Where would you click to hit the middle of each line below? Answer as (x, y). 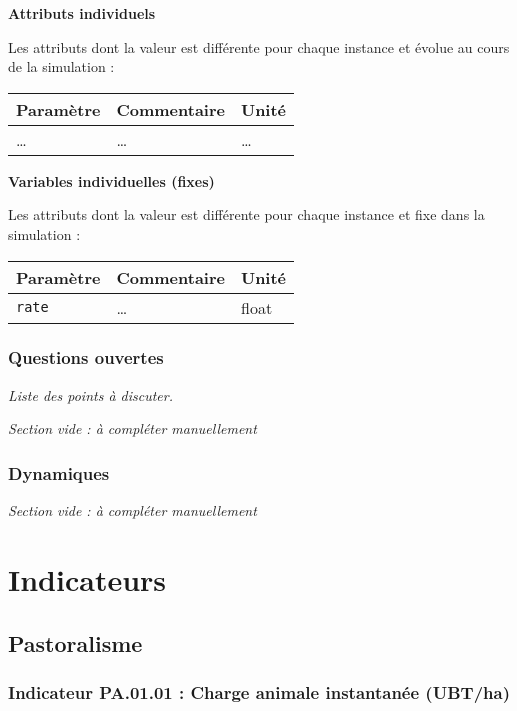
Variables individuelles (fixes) (111, 180)
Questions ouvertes (86, 357)
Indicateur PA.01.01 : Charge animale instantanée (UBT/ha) (259, 691)
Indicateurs (87, 578)
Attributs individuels (82, 13)
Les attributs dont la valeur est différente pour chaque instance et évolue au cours (259, 46)
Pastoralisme (75, 642)
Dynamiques (59, 472)
